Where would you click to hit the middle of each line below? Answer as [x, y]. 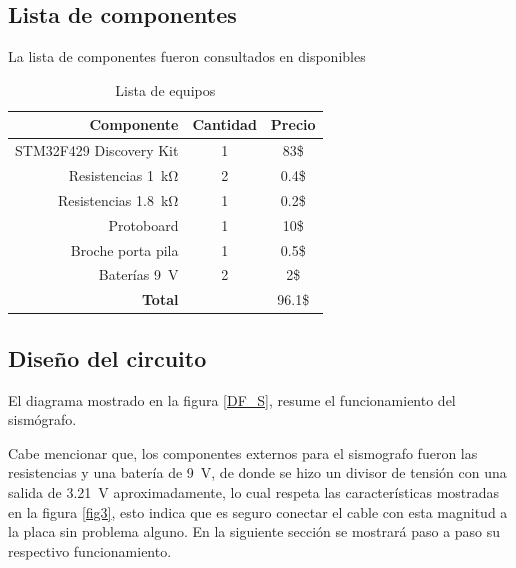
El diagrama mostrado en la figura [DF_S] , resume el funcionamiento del [232, 399]
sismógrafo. [42, 419]
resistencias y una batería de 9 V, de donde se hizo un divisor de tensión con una [257, 472]
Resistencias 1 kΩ [123, 175]
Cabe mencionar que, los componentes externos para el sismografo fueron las [243, 452]
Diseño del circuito [107, 357]
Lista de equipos [165, 89]
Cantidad [224, 124]
